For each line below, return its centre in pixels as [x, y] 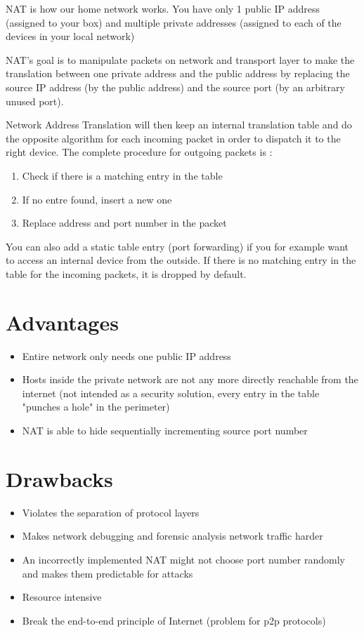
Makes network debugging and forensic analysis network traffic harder [173, 536]
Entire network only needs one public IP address [126, 355]
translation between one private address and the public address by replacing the [178, 73]
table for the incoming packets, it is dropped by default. [126, 273]
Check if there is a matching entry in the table [122, 175]
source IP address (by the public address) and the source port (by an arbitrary [175, 87]
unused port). [35, 101]
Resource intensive [62, 597]
